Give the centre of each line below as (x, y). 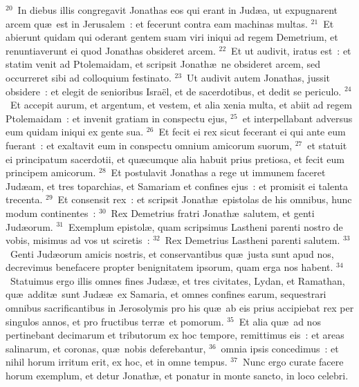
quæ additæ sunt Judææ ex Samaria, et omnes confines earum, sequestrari (166, 294)
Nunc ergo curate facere (293, 362)
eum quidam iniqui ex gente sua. (75, 132)
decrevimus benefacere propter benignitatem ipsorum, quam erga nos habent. (169, 267)
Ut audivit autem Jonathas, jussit (259, 77)
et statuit (327, 145)
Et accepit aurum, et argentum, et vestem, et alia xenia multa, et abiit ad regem (181, 105)
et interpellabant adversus (297, 118)
